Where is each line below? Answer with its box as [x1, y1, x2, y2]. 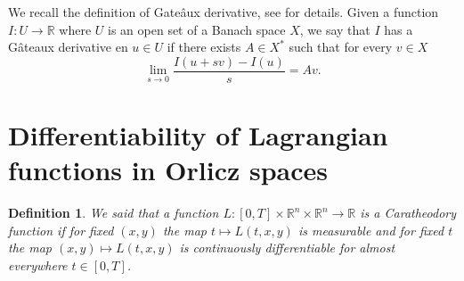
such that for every [289, 37, 393, 56]
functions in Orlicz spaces [8, 152, 329, 188]
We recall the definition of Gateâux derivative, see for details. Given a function [8, 3, 439, 21]
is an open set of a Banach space [108, 20, 286, 38]
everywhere [8, 255, 68, 274]
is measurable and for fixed [297, 220, 444, 239]
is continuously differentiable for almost [179, 238, 395, 257]
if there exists [167, 37, 241, 56]
